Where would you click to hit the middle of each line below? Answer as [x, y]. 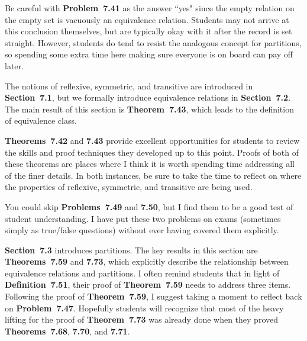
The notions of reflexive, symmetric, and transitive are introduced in [129, 86]
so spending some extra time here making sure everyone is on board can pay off [149, 54]
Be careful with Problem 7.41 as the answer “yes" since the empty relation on [150, 8]
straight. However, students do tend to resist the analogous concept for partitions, [153, 42]
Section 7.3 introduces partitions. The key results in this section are [131, 250]
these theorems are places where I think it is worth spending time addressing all [150, 164]
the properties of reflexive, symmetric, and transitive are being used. [129, 187]
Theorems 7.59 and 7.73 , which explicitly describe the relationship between [147, 261]
